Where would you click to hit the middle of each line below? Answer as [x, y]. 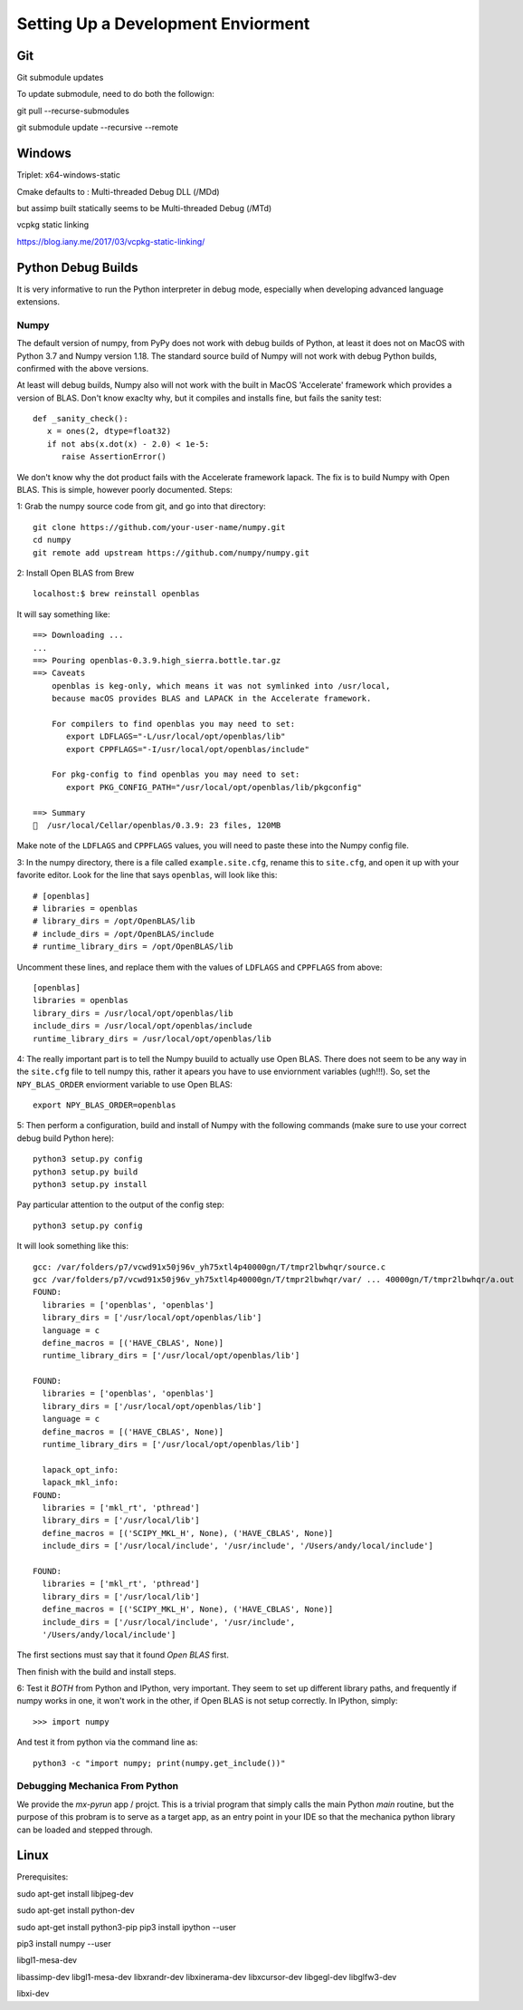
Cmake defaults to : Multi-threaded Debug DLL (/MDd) [119, 191]
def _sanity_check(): [81, 419]
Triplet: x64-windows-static [69, 175]
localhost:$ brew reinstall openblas [117, 594]
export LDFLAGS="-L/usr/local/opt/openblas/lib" [176, 737]
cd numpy [52, 540]
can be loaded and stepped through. [85, 1830]
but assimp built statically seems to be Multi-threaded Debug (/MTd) [144, 208]
